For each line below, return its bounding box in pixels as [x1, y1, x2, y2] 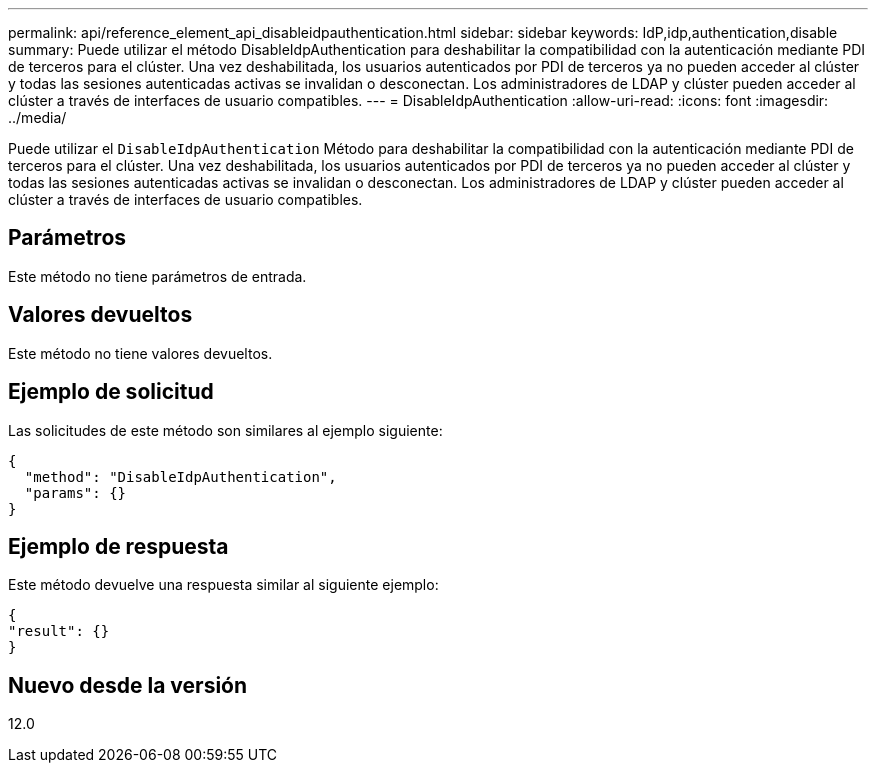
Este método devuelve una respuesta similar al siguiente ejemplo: [8, 576, 439, 594]
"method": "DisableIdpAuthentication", [24, 468, 337, 485]
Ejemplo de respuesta [8, 533, 229, 559]
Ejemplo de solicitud [8, 379, 214, 405]
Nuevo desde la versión [8, 672, 248, 698]
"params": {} [24, 484, 127, 501]
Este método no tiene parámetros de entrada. [8, 267, 307, 285]
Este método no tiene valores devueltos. [8, 344, 273, 362]
